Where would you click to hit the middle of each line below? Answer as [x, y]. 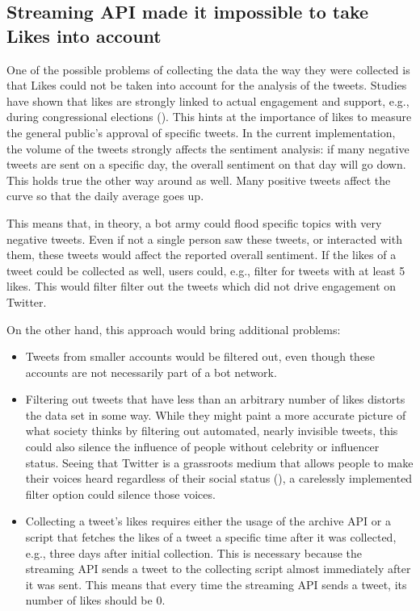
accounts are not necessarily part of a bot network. [151, 372]
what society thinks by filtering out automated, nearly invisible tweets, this [212, 431]
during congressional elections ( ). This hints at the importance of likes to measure [209, 117]
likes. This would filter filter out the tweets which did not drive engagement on [202, 286]
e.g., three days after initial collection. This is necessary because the [194, 552]
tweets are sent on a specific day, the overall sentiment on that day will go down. [206, 164]
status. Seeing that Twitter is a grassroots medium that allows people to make [219, 462]
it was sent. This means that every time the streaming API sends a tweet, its [216, 584]
